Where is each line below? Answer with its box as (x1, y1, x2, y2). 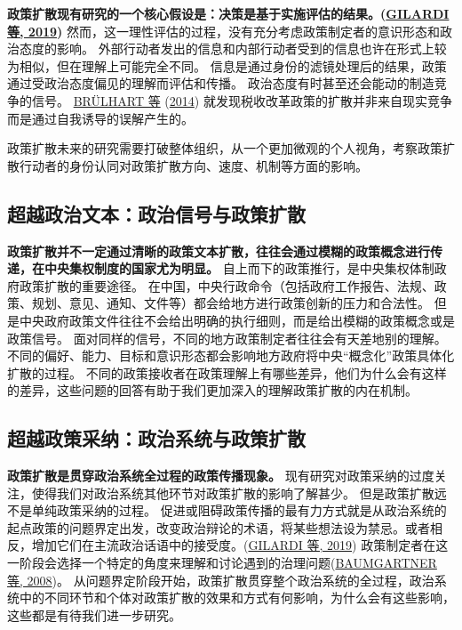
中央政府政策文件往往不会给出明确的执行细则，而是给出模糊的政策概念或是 (19, 311, 455, 329)
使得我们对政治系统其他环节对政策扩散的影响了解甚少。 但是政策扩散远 (31, 483, 447, 502)
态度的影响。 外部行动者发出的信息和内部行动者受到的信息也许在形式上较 (19, 39, 447, 58)
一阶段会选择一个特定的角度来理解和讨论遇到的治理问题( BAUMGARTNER (7, 553, 437, 572)
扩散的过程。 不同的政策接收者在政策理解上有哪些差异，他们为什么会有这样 (7, 363, 447, 382)
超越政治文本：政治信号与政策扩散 (7, 199, 306, 227)
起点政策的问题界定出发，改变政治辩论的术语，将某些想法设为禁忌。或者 (7, 518, 430, 537)
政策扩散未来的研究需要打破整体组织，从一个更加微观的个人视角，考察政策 (7, 139, 442, 157)
